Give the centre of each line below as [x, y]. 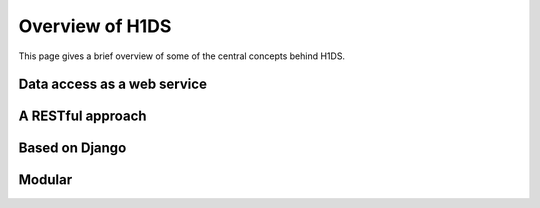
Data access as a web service [112, 84]
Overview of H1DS [95, 26]
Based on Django [72, 148]
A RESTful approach [82, 116]
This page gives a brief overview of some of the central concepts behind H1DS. [181, 56]
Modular [45, 180]
